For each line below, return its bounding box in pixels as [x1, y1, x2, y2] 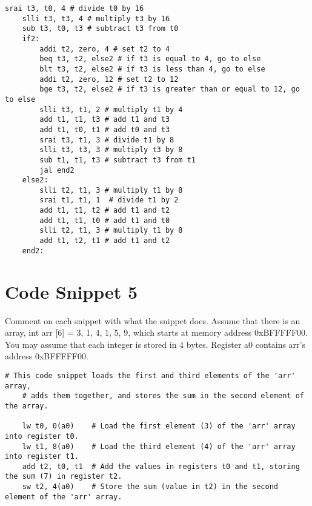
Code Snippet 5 [5, 279, 138, 304]
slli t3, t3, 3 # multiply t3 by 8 [39, 145, 183, 155]
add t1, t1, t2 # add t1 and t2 [39, 206, 170, 215]
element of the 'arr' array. [5, 492, 122, 501]
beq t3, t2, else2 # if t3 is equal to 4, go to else [39, 55, 261, 64]
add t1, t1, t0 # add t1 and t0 [39, 216, 170, 225]
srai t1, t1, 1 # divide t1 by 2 [39, 196, 179, 205]
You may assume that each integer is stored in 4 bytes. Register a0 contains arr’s [5, 338, 305, 350]
